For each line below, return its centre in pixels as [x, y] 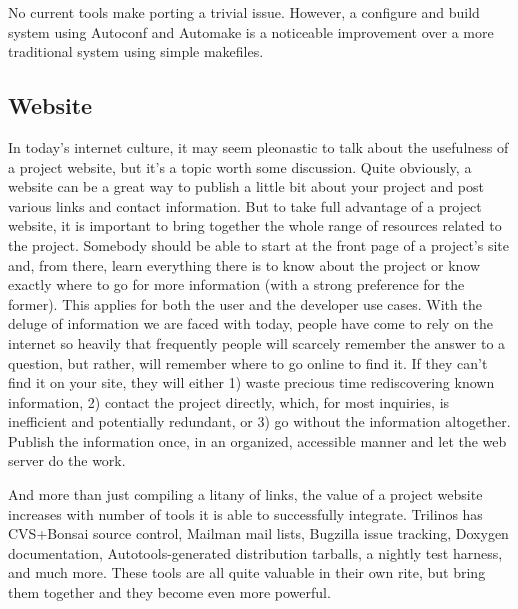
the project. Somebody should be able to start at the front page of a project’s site [258, 244]
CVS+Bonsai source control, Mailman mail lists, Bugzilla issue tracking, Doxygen [258, 533]
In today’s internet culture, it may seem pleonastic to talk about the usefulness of [258, 146]
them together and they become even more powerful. [169, 592]
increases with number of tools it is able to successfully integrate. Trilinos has [245, 513]
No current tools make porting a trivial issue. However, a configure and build [244, 12]
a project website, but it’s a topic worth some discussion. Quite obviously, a [240, 166]
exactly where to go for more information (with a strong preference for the [236, 284]
